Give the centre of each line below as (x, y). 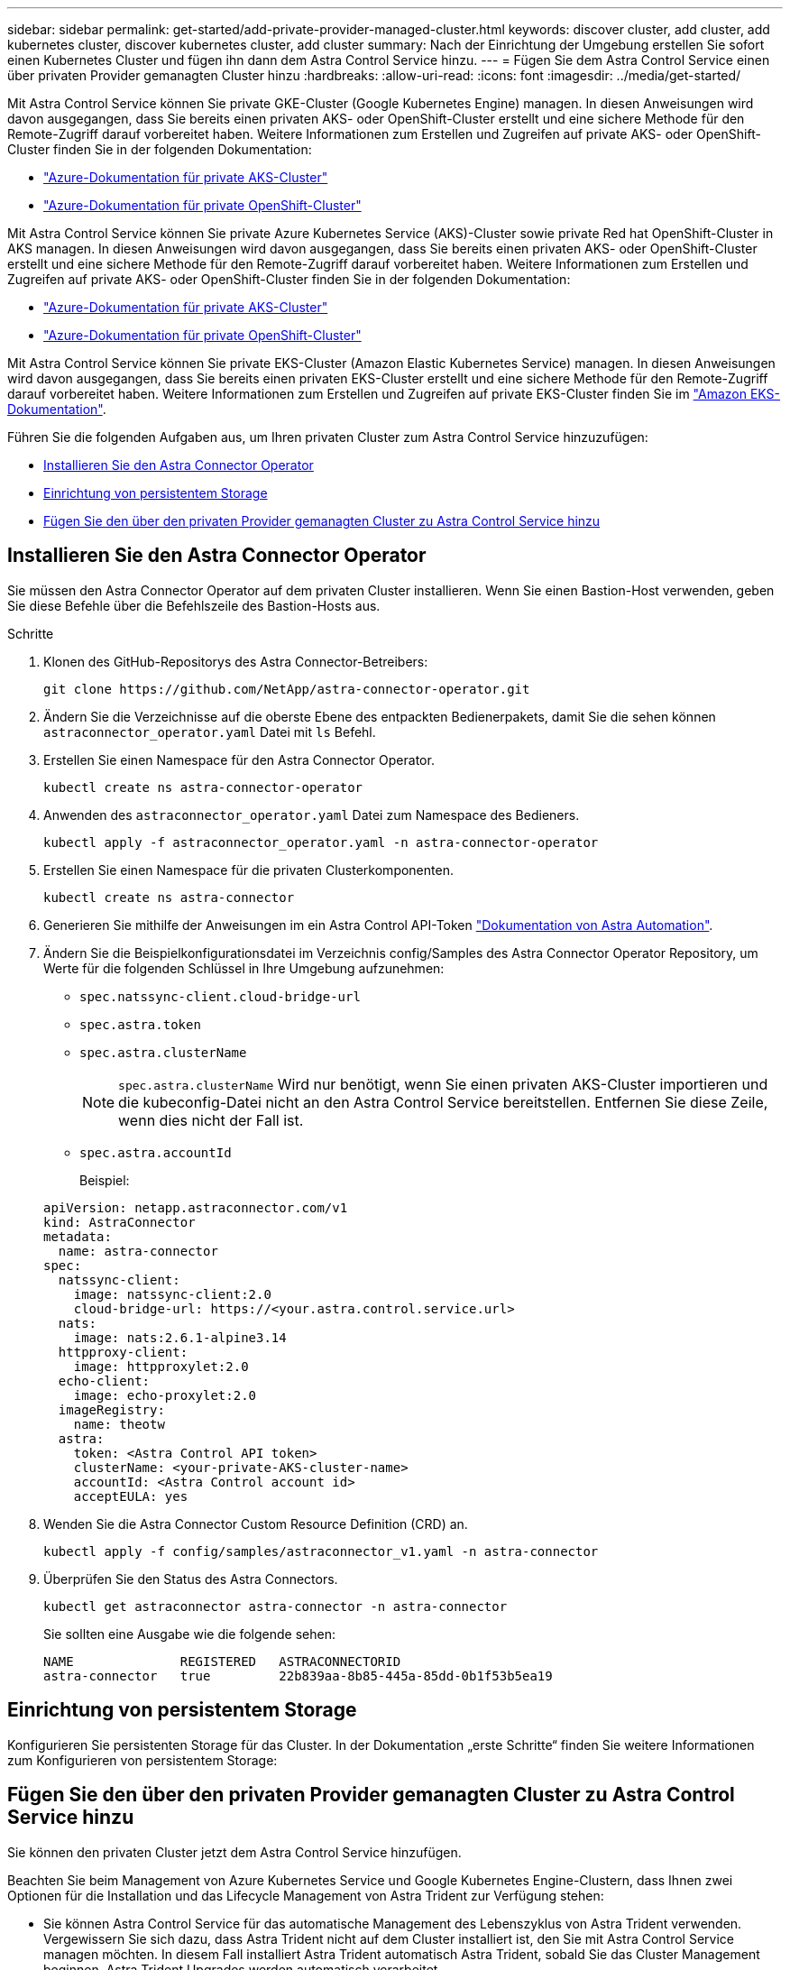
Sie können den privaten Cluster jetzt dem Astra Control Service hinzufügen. (234, 1852)
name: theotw (119, 1424)
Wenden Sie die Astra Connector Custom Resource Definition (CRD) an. (256, 1524)
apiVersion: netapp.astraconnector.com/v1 (196, 1207)
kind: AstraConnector (119, 1222)
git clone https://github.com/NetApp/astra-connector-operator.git (287, 689)
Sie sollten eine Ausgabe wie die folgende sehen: (189, 1634)
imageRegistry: (111, 1409)
